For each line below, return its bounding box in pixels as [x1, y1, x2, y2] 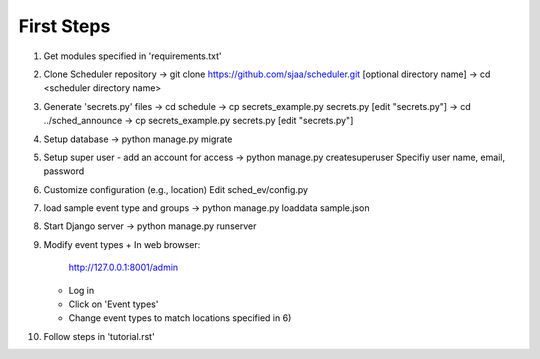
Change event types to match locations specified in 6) [68, 312, 292, 324]
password [43, 165, 85, 177]
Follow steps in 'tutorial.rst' [43, 330, 155, 342]
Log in [68, 284, 95, 296]
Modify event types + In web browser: [43, 238, 201, 250]
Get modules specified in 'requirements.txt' [43, 50, 222, 62]
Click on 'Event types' [68, 298, 159, 310]
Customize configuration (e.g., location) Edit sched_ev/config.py [43, 183, 309, 195]
